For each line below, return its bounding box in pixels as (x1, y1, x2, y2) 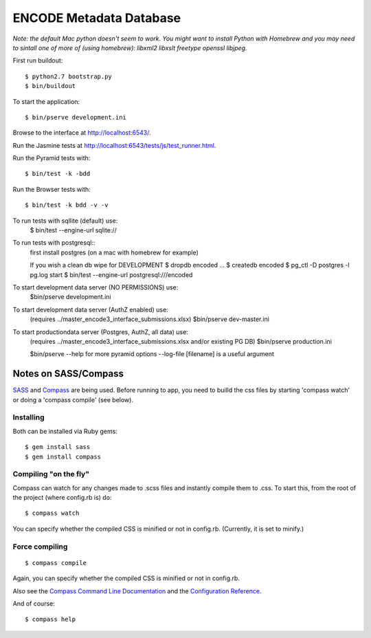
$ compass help (25, 615, 76, 624)
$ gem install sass (25, 443, 91, 451)
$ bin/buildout (25, 82, 76, 90)
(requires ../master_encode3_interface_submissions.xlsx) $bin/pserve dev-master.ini (30, 315, 269, 323)
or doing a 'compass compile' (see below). (12, 395, 134, 404)
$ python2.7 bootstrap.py (25, 72, 113, 80)
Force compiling (12, 542, 68, 551)
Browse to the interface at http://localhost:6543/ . (12, 129, 151, 137)
